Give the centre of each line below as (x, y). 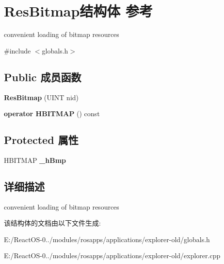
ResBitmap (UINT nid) (41, 97)
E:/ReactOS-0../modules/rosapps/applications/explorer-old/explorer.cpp (112, 255)
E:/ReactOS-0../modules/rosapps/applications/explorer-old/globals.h (107, 239)
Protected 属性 (41, 140)
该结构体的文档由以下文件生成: (52, 223)
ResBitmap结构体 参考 (79, 11)
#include (17, 50)
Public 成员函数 (43, 77)
